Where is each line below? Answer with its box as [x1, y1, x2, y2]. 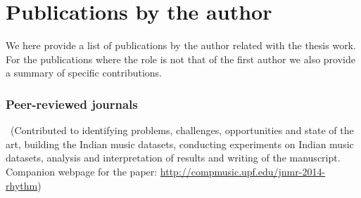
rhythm [6, 178, 38, 192]
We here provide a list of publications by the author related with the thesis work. [6, 38, 356, 53]
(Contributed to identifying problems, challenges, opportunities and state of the [11, 123, 354, 138]
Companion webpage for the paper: [6, 164, 158, 178]
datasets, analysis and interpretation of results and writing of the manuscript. [6, 150, 341, 165]
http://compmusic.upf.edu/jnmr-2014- [160, 164, 326, 178]
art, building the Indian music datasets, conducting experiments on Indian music [6, 136, 354, 151]
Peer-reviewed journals [6, 95, 138, 112]
